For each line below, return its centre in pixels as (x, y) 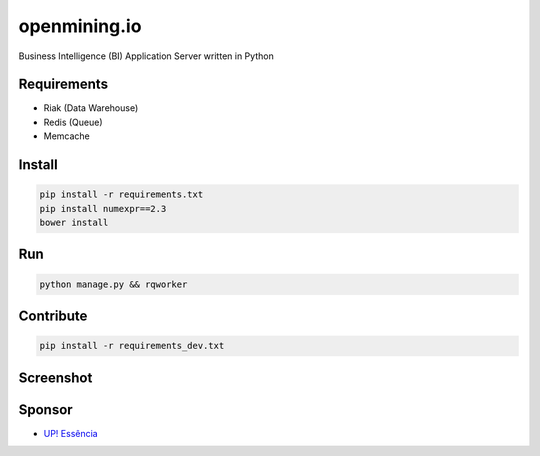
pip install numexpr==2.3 (103, 208)
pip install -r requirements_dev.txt (132, 346)
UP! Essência (71, 433)
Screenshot (55, 377)
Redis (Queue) (73, 122)
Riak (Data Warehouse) (91, 108)
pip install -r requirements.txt (121, 194)
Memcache (66, 136)
